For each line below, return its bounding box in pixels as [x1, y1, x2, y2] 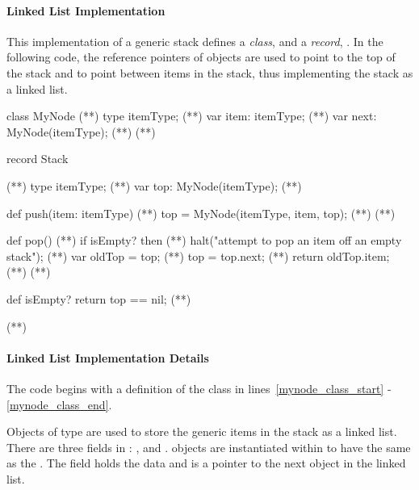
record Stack [6, 150, 69, 167]
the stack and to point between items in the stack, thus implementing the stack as [6, 64, 413, 81]
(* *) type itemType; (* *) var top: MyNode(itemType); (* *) [6, 177, 302, 194]
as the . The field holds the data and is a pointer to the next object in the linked [6, 454, 406, 471]
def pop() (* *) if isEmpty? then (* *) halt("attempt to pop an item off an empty [6, 232, 402, 249]
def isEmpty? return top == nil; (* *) [6, 290, 191, 307]
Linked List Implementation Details [6, 349, 209, 366]
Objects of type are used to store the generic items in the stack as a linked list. [6, 423, 397, 440]
